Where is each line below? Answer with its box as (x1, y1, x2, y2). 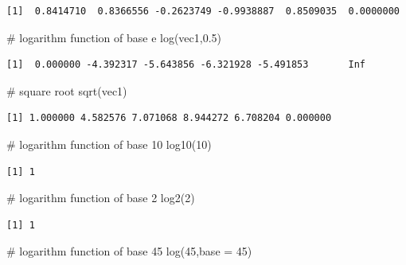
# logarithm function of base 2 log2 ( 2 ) (6, 189, 195, 206)
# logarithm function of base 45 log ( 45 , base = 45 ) (6, 243, 252, 259)
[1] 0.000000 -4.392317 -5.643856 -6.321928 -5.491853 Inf (6, 59, 366, 71)
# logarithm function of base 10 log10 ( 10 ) (6, 135, 212, 152)
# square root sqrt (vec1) (6, 82, 127, 99)
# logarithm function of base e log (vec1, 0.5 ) (6, 29, 222, 45)
